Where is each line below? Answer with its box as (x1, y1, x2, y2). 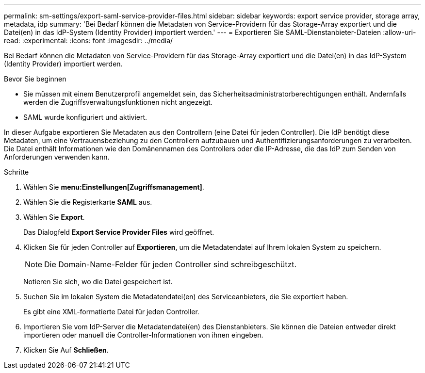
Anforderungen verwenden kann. (4, 153, 110, 161)
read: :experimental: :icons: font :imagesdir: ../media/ (4, 36, 173, 45)
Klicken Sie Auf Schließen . (23, 346, 109, 354)
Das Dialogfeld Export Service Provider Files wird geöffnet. (23, 228, 214, 236)
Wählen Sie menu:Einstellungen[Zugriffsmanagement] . (23, 183, 204, 191)
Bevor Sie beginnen (4, 75, 66, 83)
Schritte (4, 168, 29, 176)
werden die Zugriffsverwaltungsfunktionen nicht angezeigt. (23, 98, 212, 106)
